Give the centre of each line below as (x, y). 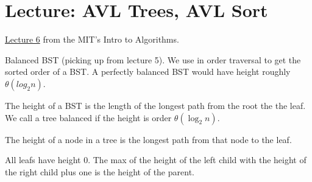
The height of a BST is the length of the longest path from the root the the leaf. (155, 105)
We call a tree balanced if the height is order (88, 117)
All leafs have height (43, 160)
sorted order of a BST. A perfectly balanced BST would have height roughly (148, 72)
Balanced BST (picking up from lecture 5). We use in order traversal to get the (153, 59)
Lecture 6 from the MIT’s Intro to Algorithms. (92, 39)
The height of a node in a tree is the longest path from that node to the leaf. (148, 139)
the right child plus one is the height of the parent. (100, 171)
